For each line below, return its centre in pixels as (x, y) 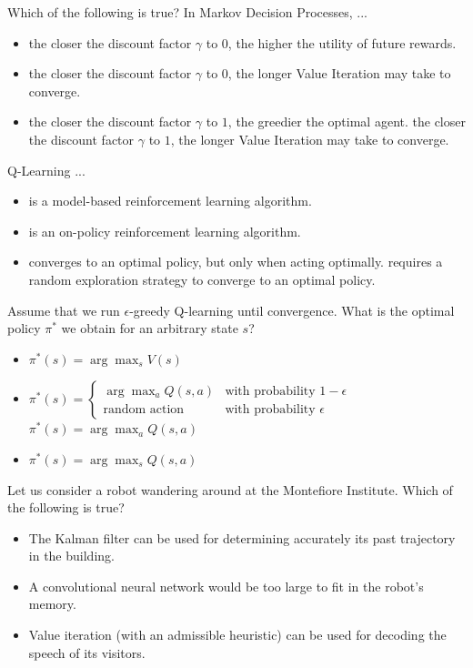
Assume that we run (64, 310)
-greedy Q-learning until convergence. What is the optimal (292, 310)
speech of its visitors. (87, 652)
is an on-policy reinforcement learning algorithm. (165, 231)
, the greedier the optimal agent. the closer (347, 121)
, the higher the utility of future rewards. (342, 42)
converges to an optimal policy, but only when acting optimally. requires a (236, 262)
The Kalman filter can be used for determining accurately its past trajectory (242, 537)
